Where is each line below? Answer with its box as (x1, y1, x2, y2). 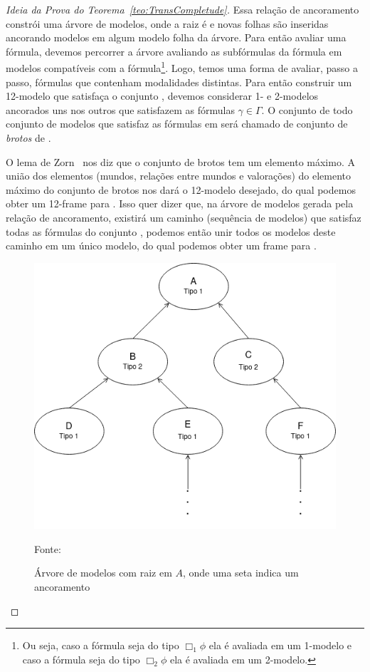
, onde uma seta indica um (182, 565, 299, 580)
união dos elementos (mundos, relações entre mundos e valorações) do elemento (6, 168, 351, 183)
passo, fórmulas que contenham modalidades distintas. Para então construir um (6, 74, 352, 89)
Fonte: (34, 541, 61, 556)
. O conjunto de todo (261, 102, 353, 117)
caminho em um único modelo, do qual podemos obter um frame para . (6, 238, 317, 253)
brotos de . (6, 130, 51, 145)
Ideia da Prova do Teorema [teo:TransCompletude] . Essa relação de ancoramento (6, 2, 359, 16)
